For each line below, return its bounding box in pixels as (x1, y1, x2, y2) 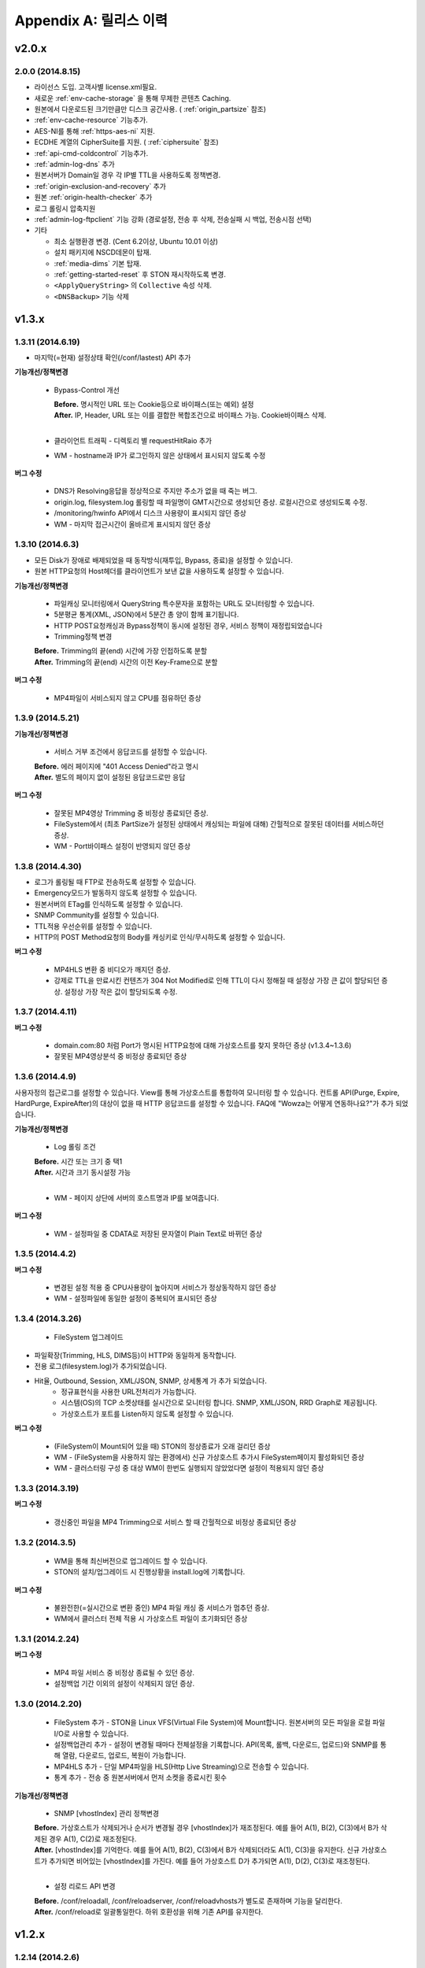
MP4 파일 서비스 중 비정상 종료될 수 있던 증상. (54, 1667, 195, 1677)
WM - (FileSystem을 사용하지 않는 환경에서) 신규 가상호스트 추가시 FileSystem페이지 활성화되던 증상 (54, 1452, 365, 1462)
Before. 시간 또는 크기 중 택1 (34, 1156, 123, 1166)
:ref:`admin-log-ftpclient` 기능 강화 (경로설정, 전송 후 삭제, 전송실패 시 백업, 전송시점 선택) (34, 215, 312, 224)
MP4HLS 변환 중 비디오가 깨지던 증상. (54, 964, 171, 974)
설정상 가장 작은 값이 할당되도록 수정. (64, 986, 178, 996)
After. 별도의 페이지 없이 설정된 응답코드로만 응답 (34, 772, 186, 782)
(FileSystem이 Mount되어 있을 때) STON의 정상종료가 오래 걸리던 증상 (54, 1441, 271, 1451)
